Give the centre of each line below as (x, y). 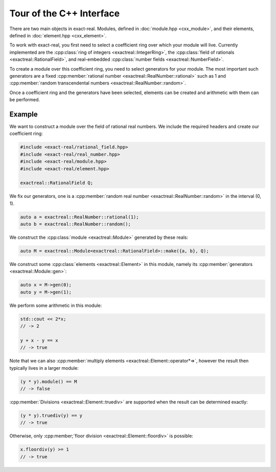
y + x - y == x (39, 340)
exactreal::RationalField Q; (57, 183)
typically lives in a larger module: (44, 368)
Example (24, 114)
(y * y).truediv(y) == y (51, 416)
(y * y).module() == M (49, 381)
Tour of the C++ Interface (65, 13)
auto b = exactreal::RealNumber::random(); (76, 224)
